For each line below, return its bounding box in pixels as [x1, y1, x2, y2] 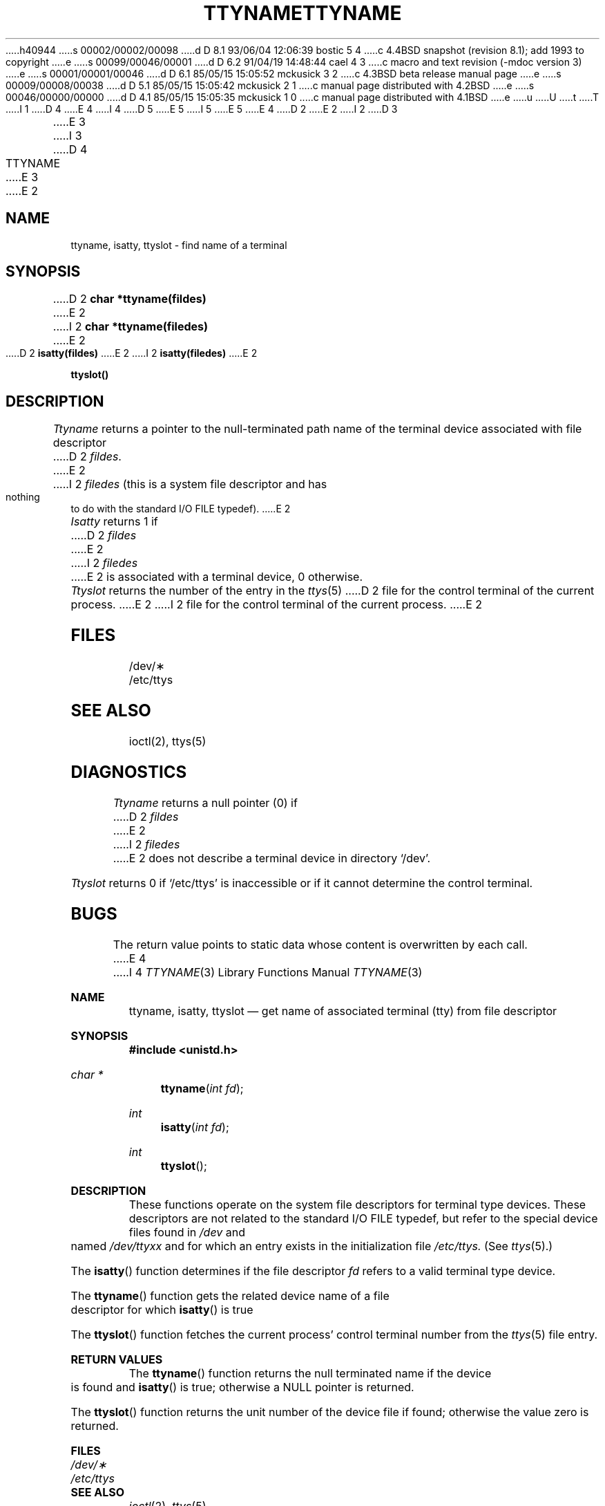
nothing [6, 491, 40, 503]
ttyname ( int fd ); [160, 1081, 244, 1095]
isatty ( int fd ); [160, 1119, 229, 1134]
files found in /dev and [128, 1225, 246, 1239]
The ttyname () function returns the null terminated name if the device [128, 1366, 492, 1380]
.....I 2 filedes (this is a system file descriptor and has [52, 477, 327, 492]
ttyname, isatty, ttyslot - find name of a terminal [70, 239, 287, 251]
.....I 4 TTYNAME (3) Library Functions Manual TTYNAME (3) [113, 965, 423, 979]
